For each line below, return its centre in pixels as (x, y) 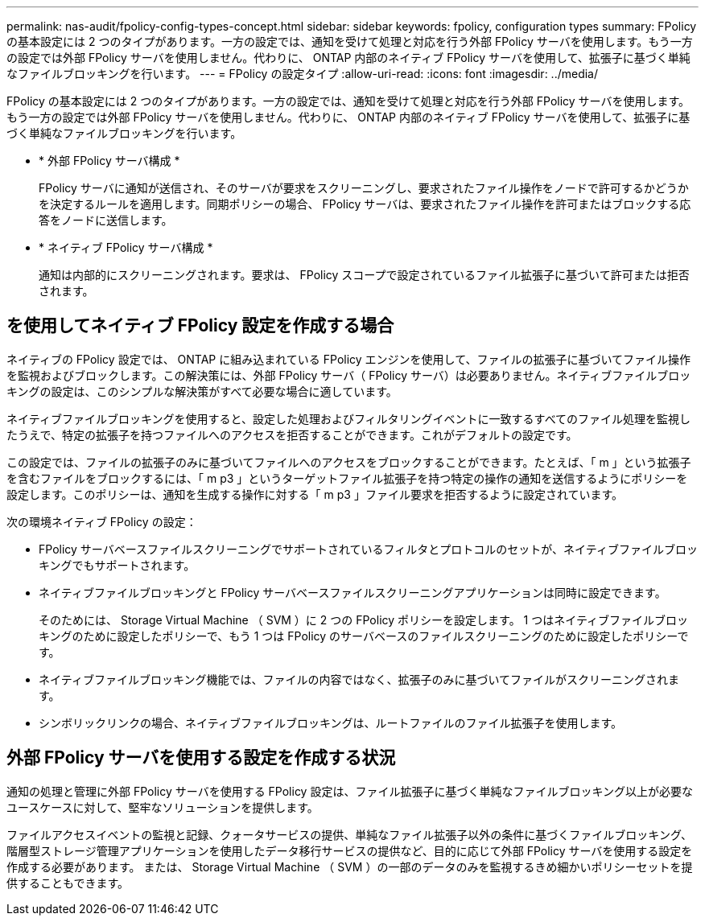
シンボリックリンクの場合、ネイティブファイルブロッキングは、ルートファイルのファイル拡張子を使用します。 (331, 722)
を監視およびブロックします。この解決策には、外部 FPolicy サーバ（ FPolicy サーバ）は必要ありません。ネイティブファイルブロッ (349, 375)
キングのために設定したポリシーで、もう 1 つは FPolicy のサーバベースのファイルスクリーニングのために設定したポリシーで (364, 636)
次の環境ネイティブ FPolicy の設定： (102, 521)
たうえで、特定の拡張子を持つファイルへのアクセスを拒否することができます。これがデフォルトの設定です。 (292, 434)
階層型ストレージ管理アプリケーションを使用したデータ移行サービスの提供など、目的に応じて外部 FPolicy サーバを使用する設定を (350, 850)
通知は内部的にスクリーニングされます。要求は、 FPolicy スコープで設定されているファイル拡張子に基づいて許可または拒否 (364, 275)
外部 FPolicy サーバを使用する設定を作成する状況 (201, 758)
